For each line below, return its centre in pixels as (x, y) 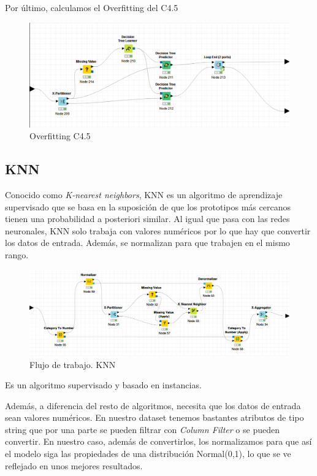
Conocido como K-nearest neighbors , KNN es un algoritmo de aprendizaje (144, 194)
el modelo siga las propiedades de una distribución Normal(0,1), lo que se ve (148, 454)
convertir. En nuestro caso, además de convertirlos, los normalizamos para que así (158, 441)
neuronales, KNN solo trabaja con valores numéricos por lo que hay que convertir (158, 230)
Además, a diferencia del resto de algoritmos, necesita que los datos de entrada (153, 405)
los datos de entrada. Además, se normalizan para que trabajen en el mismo (147, 243)
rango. (17, 254)
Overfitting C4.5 (60, 136)
